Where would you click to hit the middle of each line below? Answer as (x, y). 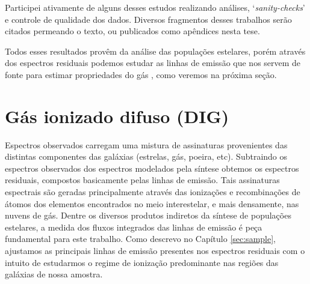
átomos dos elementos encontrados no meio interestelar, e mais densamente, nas (152, 203)
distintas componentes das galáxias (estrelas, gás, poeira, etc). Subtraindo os (146, 156)
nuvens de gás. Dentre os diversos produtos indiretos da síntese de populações (148, 215)
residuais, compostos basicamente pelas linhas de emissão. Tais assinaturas (142, 180)
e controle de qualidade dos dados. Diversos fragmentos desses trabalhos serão (148, 19)
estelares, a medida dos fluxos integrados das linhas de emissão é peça (134, 227)
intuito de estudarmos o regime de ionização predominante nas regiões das (142, 262)
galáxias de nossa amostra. (54, 274)
